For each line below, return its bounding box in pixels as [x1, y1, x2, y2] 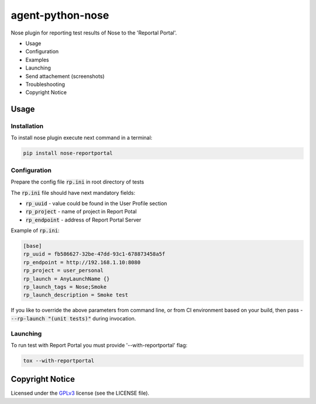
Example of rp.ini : [11, 227, 60, 234]
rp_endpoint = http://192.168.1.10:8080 [23, 259, 140, 265]
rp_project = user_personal [23, 267, 104, 274]
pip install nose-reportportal [23, 150, 114, 157]
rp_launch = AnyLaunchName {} [23, 275, 110, 282]
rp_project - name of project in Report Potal [25, 208, 137, 215]
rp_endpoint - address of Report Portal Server [25, 216, 142, 223]
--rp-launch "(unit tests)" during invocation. [11, 315, 136, 322]
